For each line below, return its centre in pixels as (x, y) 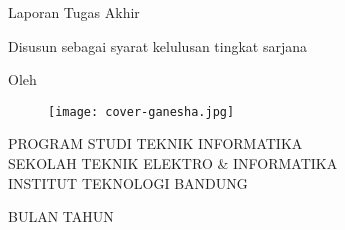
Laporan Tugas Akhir (74, 12)
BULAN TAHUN (61, 216)
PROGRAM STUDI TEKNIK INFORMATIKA (155, 143)
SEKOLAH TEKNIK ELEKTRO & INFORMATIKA (173, 163)
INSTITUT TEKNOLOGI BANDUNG (128, 182)
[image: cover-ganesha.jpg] (141, 111)
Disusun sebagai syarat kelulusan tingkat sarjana (158, 45)
